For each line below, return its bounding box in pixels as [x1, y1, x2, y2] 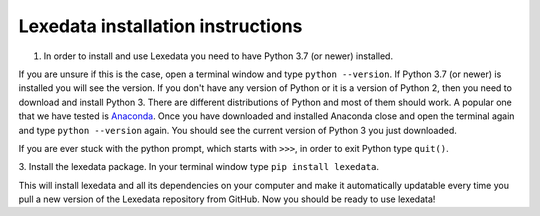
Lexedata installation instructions [18, 15, 303, 37]
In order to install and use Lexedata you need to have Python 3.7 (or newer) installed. [43, 50, 394, 62]
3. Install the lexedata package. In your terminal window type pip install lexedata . [18, 161, 380, 173]
